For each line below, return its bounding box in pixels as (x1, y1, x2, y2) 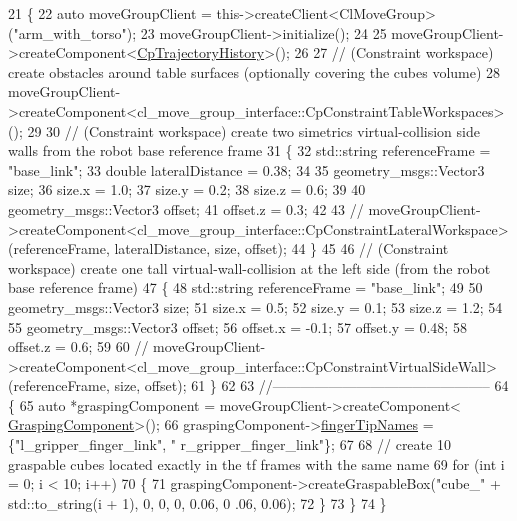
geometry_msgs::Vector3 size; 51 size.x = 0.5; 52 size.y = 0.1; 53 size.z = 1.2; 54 (8, 296, 503, 317)
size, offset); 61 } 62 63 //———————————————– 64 (114, 375, 509, 396)
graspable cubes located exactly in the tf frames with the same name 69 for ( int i (8, 453, 505, 474)
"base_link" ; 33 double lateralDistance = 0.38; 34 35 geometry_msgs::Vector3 (8, 159, 485, 180)
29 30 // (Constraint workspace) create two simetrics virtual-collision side (27, 120, 480, 141)
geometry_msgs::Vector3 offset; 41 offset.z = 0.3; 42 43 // (8, 198, 364, 219)
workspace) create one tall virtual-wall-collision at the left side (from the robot (8, 257, 491, 278)
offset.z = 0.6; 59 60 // (8, 336, 149, 357)
